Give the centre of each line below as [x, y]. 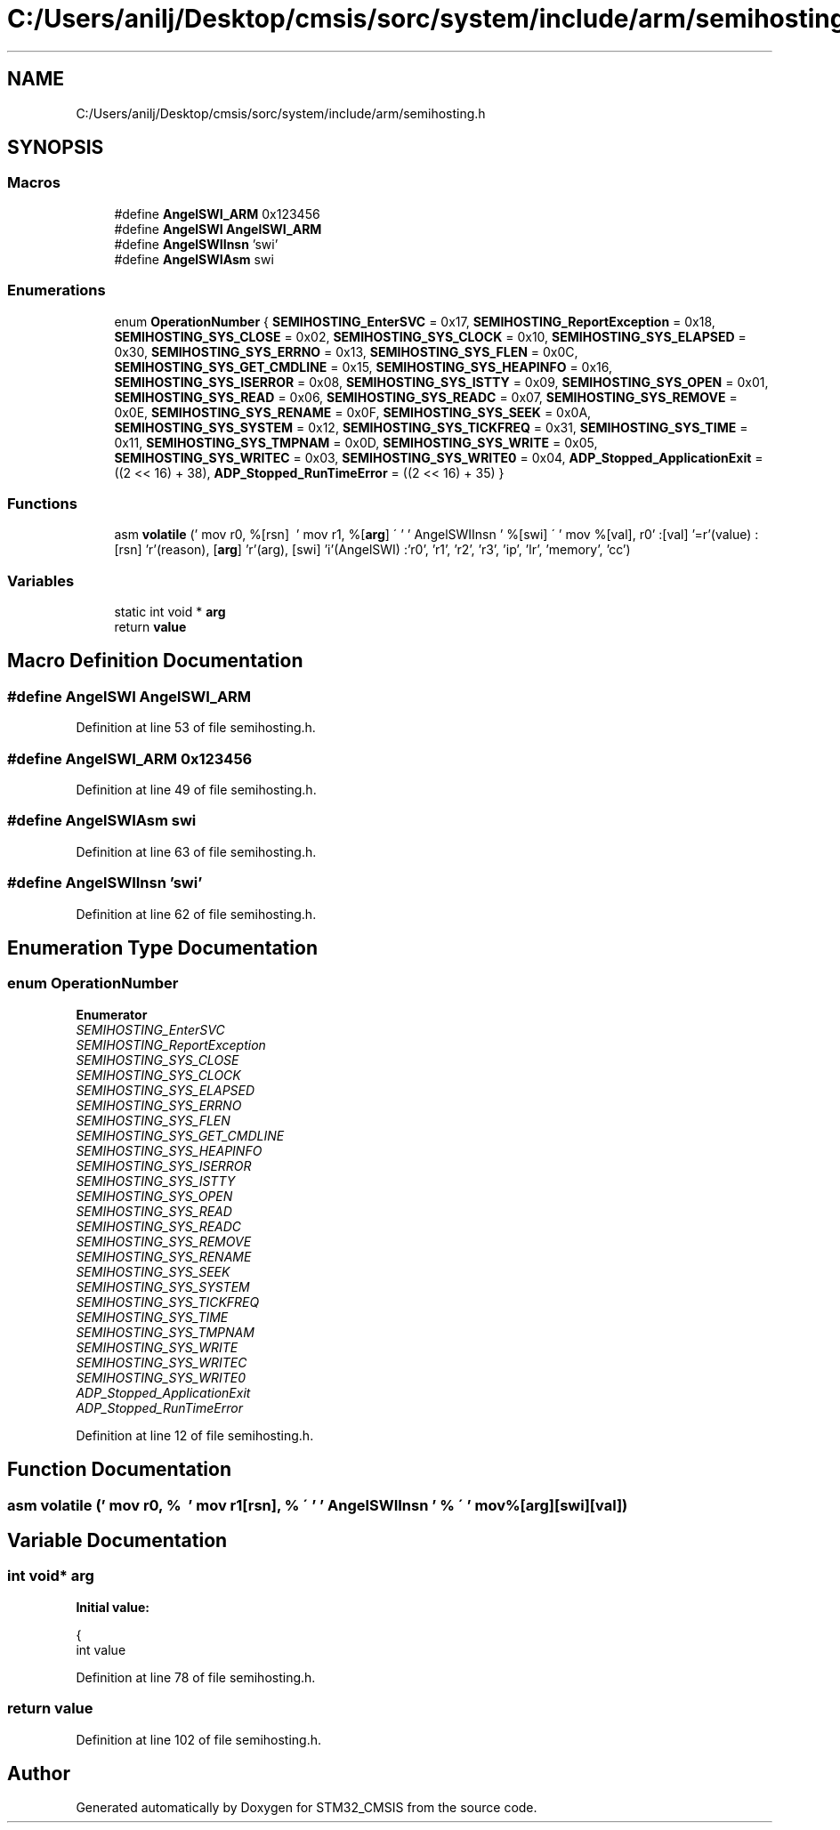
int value [101, 1649]
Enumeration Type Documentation [162, 947]
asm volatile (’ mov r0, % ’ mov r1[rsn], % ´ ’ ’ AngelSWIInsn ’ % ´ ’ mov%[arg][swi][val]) [318, 1505]
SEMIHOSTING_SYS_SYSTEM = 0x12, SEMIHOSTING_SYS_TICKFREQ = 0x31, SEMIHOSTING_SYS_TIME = [431, 427]
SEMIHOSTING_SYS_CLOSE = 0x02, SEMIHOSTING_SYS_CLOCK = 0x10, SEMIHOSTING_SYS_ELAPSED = [430, 336]
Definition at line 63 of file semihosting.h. [196, 851]
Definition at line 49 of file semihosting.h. [196, 790]
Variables [41, 580]
